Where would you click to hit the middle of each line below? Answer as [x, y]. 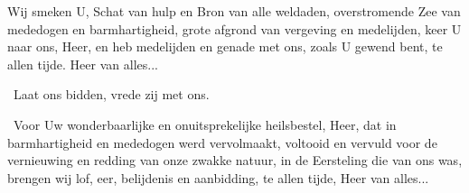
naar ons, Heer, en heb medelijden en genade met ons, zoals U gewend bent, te [225, 46]
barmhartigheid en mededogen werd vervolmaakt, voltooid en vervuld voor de [222, 142]
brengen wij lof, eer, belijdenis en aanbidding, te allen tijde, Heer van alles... [218, 177]
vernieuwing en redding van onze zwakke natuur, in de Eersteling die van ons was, [235, 160]
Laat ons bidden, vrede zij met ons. [111, 94]
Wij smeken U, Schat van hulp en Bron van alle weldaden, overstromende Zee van [234, 11]
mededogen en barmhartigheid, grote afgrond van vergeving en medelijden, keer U [234, 28]
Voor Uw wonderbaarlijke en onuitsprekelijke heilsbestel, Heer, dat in [205, 124]
